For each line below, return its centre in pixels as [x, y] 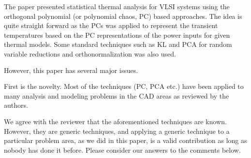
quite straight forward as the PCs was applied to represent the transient [111, 25]
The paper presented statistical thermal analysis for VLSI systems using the [117, 6]
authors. [16, 105]
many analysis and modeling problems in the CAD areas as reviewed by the [117, 95]
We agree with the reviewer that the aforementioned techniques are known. [115, 121]
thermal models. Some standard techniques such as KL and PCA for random [118, 44]
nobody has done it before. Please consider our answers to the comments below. [122, 150]
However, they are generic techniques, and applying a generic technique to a [117, 131]
